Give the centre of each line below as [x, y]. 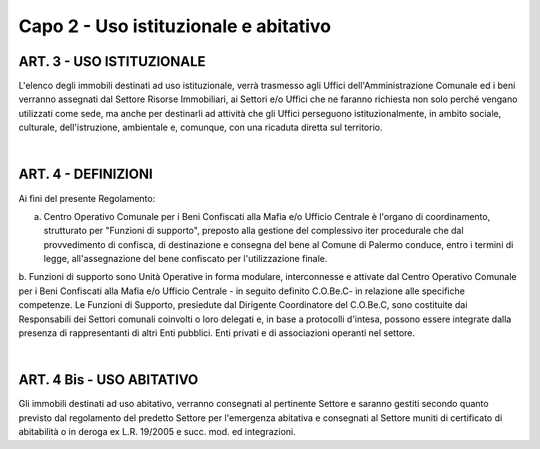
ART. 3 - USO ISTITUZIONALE [112, 61]
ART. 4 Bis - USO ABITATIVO [108, 380]
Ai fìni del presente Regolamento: [87, 198]
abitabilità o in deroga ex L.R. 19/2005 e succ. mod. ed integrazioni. [157, 432]
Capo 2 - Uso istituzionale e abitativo [175, 26]
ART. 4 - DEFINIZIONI [86, 174]
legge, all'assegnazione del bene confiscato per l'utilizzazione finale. [185, 259]
